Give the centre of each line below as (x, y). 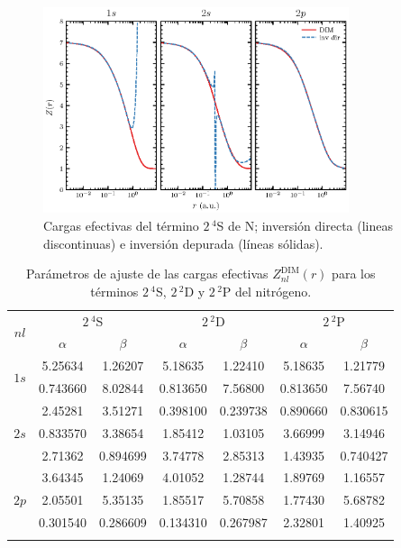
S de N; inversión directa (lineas (305, 225)
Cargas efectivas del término (121, 225)
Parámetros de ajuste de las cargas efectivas (147, 274)
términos (114, 291)
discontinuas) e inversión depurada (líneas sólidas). (183, 243)
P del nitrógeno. (267, 291)
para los (354, 274)
